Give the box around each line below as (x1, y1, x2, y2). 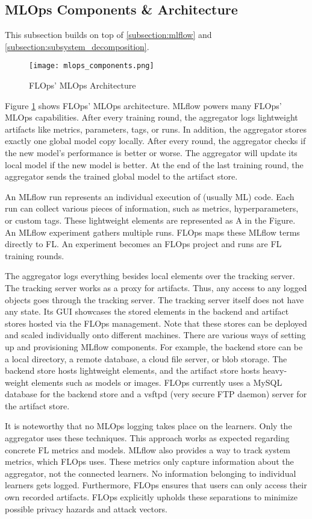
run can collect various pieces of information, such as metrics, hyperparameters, (5, 202, 299, 215)
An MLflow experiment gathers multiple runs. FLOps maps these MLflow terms (5, 225, 300, 238)
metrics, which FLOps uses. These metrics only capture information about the (5, 455, 294, 468)
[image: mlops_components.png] (29, 61, 154, 71)
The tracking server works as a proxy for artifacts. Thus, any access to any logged (5, 281, 307, 294)
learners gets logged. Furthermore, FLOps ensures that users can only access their (5, 479, 307, 491)
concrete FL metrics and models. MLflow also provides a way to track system (5, 443, 291, 456)
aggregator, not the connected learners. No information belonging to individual (5, 467, 296, 479)
